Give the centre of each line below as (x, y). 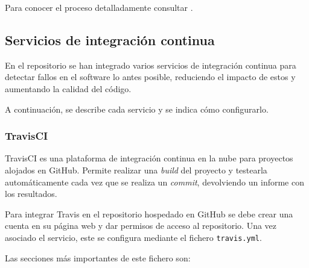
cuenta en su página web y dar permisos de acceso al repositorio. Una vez (141, 226)
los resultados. (31, 194)
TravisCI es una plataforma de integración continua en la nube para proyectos (149, 158)
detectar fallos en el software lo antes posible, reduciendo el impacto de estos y (150, 77)
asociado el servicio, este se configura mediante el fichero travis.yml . (133, 237)
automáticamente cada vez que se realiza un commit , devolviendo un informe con (154, 182)
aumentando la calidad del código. (68, 88)
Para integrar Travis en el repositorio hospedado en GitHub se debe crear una (149, 213)
